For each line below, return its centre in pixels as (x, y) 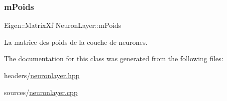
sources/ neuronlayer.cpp (41, 92)
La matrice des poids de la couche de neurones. (76, 42)
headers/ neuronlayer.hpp (42, 75)
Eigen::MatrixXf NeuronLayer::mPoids (63, 25)
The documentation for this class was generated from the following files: (114, 58)
